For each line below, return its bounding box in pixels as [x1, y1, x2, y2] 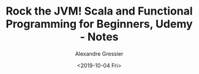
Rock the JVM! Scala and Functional [6, 4, 193, 18]
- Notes [80, 30, 119, 44]
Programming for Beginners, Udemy [5, 17, 193, 31]
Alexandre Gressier [75, 50, 124, 57]
